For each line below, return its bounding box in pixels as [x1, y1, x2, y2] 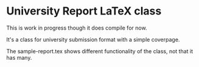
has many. [6, 54, 32, 61]
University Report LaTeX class [6, 4, 162, 18]
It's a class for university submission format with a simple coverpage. [6, 36, 180, 43]
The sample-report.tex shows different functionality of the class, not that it [6, 47, 194, 55]
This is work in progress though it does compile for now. [6, 24, 147, 31]
